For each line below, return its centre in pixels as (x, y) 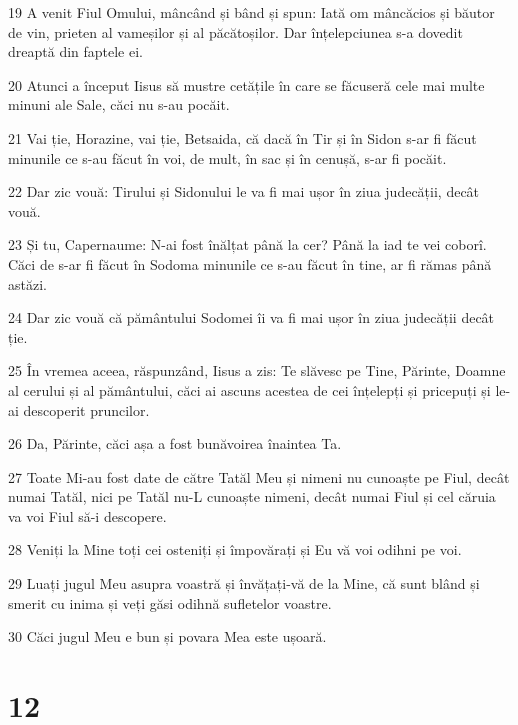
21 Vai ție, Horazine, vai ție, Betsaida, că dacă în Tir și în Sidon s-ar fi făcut (242, 137)
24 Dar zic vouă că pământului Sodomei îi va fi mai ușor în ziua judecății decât (251, 317)
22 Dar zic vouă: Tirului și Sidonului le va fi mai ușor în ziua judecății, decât (244, 191)
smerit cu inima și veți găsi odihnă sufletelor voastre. (170, 602)
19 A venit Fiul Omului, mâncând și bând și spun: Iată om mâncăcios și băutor (251, 12)
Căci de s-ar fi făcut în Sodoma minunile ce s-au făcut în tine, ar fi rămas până (250, 263)
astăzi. (27, 283)
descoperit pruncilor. (86, 409)
